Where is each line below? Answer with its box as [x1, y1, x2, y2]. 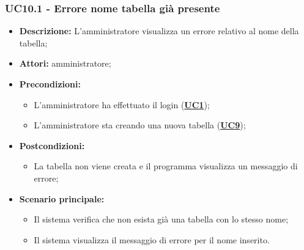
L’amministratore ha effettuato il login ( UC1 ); [34, 98, 210, 111]
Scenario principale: [19, 192, 105, 205]
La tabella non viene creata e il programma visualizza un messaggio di [34, 160, 298, 172]
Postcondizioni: [19, 139, 85, 152]
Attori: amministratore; [19, 57, 111, 70]
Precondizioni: [19, 78, 81, 90]
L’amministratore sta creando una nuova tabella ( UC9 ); [34, 119, 246, 131]
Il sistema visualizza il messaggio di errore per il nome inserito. [34, 233, 270, 246]
